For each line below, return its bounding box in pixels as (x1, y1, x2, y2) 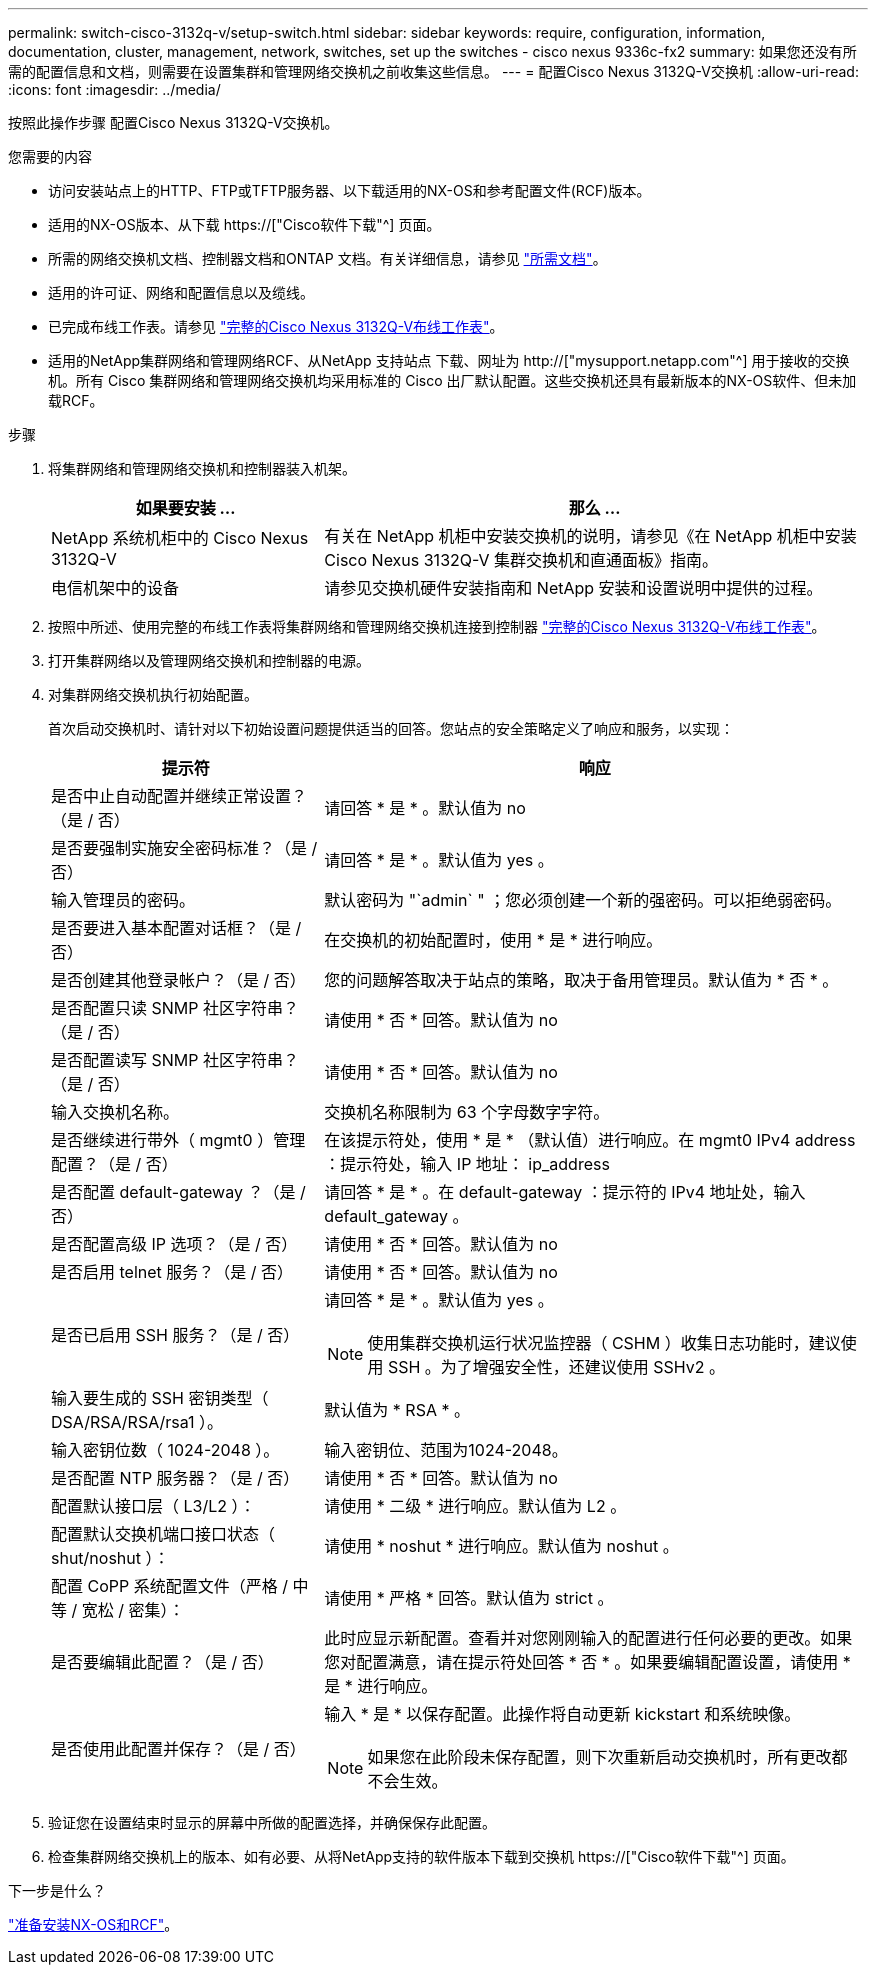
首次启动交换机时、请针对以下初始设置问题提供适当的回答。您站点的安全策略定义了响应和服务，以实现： (48, 720, 734, 737)
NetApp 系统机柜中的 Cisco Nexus (51, 528, 309, 548)
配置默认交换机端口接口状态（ (51, 1524, 276, 1544)
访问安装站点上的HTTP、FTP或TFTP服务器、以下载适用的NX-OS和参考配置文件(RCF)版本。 (48, 182, 651, 199)
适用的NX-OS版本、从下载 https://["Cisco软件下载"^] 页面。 (48, 216, 441, 233)
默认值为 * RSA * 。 (324, 1400, 470, 1420)
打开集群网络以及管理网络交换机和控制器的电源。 (48, 652, 370, 669)
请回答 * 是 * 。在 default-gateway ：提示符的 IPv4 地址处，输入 (324, 1182, 806, 1202)
